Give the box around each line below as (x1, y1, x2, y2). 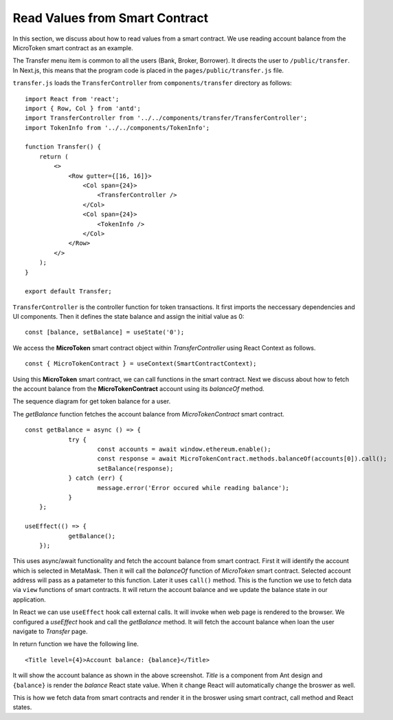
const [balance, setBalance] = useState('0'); (25, 328, 185, 337)
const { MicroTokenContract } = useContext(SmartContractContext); (25, 360, 257, 368)
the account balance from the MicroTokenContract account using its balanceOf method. (12, 385, 265, 393)
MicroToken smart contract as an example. (12, 43, 133, 52)
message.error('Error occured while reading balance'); (97, 484, 290, 491)
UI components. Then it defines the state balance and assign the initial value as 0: (12, 313, 245, 321)
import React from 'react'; (25, 95, 120, 103)
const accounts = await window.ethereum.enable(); (97, 445, 271, 453)
